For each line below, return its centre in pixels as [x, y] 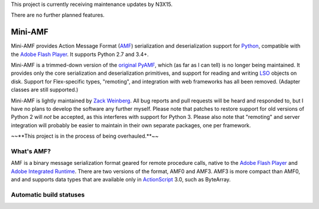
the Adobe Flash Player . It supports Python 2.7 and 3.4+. [80, 54]
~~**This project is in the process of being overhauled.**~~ [85, 136]
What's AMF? [31, 151]
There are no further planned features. [58, 15]
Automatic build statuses [48, 194]
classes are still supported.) [45, 90]
